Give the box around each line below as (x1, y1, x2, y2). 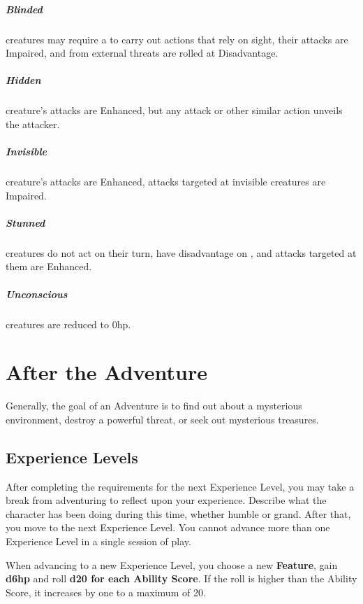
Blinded (6, 1, 43, 16)
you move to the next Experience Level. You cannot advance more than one (6, 520, 330, 535)
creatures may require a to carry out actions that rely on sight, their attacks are (6, 31, 348, 46)
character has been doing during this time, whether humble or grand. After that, (6, 506, 351, 521)
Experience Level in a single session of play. (6, 534, 191, 549)
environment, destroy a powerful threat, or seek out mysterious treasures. (6, 412, 319, 426)
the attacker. (6, 116, 60, 131)
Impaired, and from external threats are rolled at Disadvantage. (6, 45, 279, 60)
